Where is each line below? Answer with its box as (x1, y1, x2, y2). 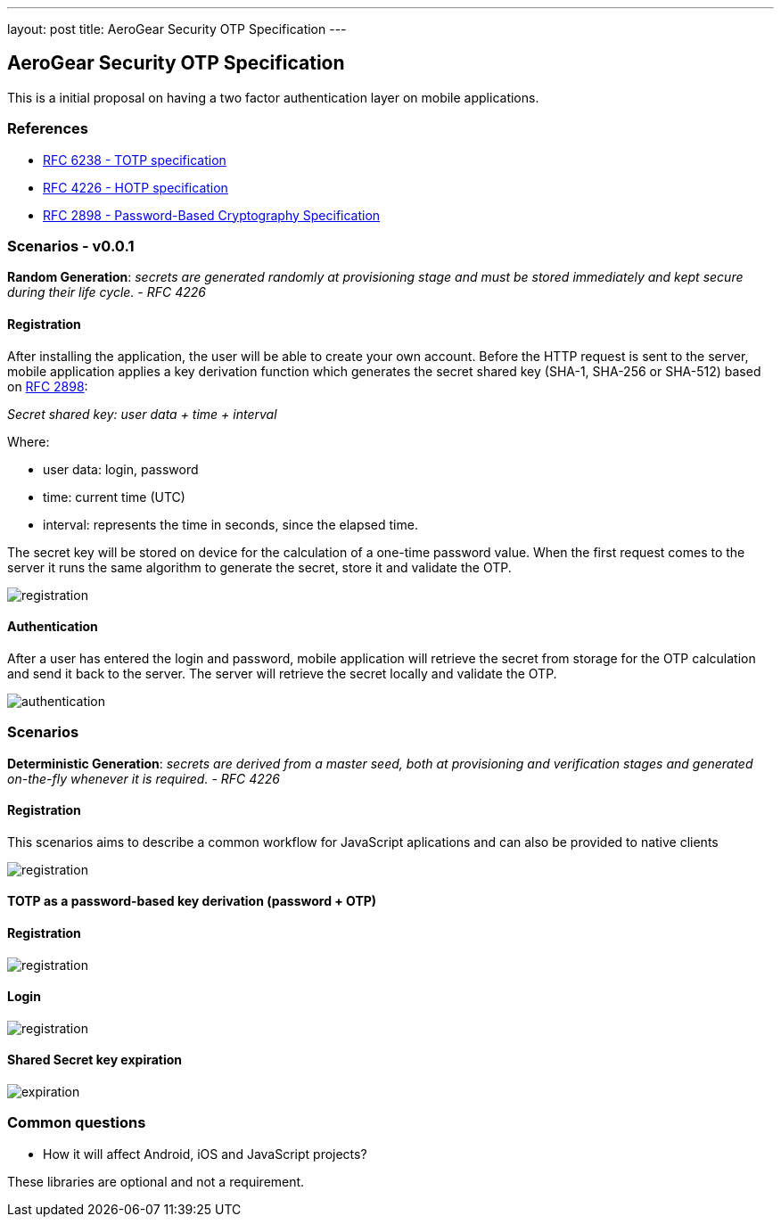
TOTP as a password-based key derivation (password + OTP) (7, 893, 377, 909)
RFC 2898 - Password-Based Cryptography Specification (43, 207, 381, 223)
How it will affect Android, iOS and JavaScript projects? (43, 1146, 367, 1162)
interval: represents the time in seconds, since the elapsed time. (43, 516, 418, 532)
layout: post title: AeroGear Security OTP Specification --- (7, 21, 347, 37)
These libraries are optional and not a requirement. (7, 1173, 305, 1189)
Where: (7, 433, 50, 449)
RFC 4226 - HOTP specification (43, 179, 228, 195)
